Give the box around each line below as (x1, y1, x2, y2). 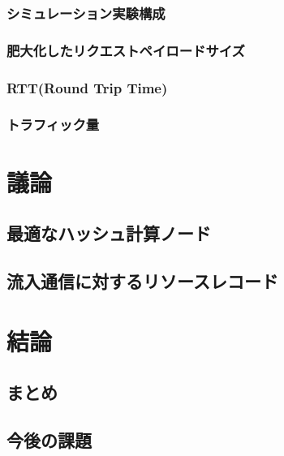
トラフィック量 (6, 114, 100, 135)
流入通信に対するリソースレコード (6, 268, 278, 293)
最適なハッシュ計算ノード (6, 221, 211, 246)
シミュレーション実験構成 (6, 2, 166, 23)
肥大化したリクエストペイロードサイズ (6, 40, 245, 60)
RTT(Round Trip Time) (6, 77, 168, 97)
